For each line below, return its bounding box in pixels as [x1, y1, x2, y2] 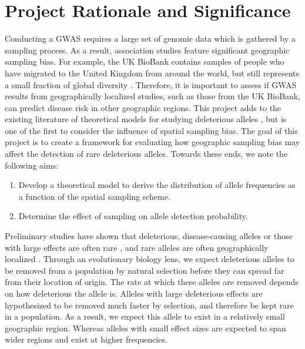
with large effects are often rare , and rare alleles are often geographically [5, 241, 269, 253]
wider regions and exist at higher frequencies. [5, 333, 167, 345]
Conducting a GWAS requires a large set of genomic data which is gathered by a [5, 32, 296, 45]
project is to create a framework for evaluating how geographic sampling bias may [5, 136, 300, 148]
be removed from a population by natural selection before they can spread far [5, 264, 284, 276]
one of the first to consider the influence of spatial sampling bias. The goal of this [5, 124, 298, 136]
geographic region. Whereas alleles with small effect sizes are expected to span [5, 321, 286, 334]
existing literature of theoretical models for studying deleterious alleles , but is [5, 113, 287, 125]
